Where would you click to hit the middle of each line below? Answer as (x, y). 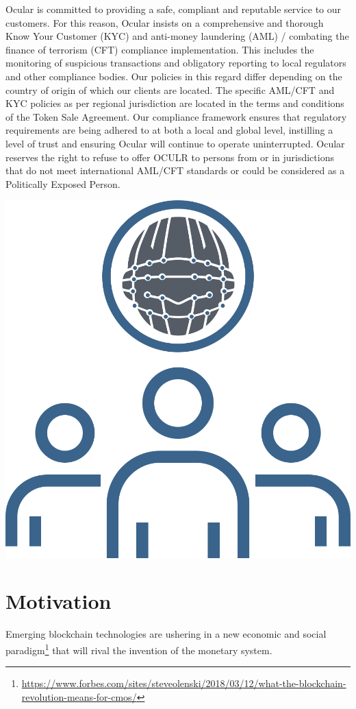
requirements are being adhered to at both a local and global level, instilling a (169, 130)
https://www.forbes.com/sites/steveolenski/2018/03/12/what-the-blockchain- (184, 683)
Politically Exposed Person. (63, 183)
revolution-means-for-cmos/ (79, 696)
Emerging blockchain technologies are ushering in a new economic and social (166, 634)
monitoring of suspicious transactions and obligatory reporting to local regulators (176, 63)
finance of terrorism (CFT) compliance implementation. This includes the (160, 49)
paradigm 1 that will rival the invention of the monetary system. (139, 649)
